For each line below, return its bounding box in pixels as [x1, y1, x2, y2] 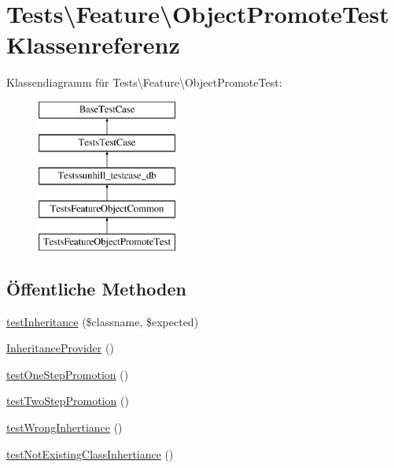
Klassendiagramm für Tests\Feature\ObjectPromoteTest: [6, 74, 282, 91]
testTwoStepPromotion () [6, 392, 129, 409]
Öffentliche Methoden [6, 276, 186, 300]
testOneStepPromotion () [6, 366, 129, 382]
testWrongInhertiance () [6, 419, 123, 436]
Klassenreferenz [6, 28, 180, 61]
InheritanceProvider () [6, 340, 114, 356]
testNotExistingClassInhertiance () [6, 445, 174, 462]
